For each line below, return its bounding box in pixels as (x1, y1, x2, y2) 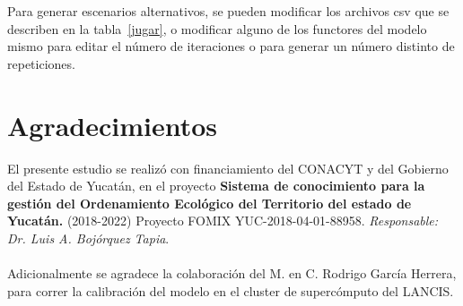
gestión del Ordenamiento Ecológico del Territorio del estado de (7, 193, 412, 212)
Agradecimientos (7, 106, 218, 143)
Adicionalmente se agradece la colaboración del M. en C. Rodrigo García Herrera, (7, 264, 457, 283)
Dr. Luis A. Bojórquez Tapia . (7, 228, 170, 247)
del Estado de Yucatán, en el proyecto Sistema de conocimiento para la (7, 176, 425, 195)
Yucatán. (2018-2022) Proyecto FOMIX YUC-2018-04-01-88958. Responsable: (7, 211, 439, 230)
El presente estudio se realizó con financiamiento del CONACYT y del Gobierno (7, 158, 449, 177)
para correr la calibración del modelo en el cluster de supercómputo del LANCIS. (7, 281, 454, 300)
